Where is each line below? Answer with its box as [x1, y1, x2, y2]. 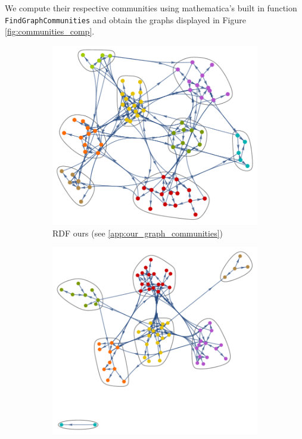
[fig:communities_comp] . [5, 25, 95, 38]
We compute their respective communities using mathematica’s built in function [5, 2, 297, 14]
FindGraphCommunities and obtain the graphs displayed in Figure [5, 13, 246, 26]
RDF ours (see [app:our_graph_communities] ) [52, 226, 223, 239]
